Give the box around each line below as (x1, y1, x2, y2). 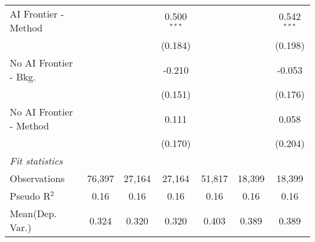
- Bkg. (10, 70, 36, 83)
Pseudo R (10, 189, 51, 203)
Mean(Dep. (10, 206, 57, 220)
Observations (10, 171, 65, 185)
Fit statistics (10, 154, 63, 168)
